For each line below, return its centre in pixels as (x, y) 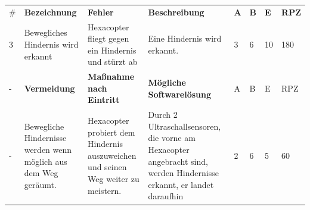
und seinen (107, 167)
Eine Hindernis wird (185, 38)
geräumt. (40, 184)
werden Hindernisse (183, 173)
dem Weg (41, 173)
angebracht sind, (178, 161)
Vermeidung (49, 88)
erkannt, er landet (181, 184)
